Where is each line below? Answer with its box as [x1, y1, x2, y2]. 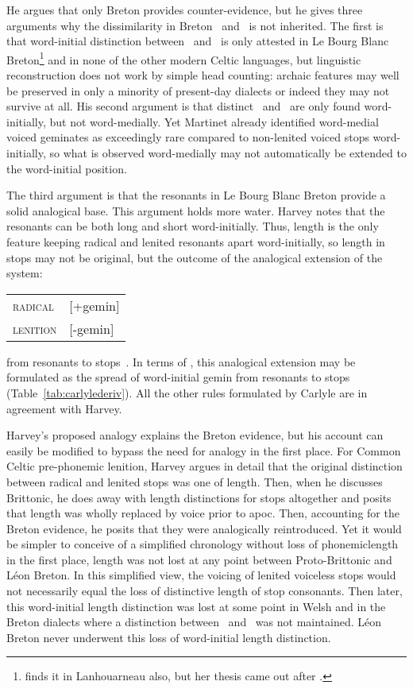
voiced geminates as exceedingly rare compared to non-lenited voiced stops [6, 129, 369, 145]
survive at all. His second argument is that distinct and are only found [6, 98, 361, 114]
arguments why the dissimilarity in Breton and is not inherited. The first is [6, 17, 384, 33]
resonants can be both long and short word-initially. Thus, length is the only [6, 218, 379, 234]
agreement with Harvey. [6, 400, 122, 416]
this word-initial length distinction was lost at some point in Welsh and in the [6, 598, 386, 614]
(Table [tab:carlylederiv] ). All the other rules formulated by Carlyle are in [6, 384, 368, 401]
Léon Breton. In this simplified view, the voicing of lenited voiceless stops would [6, 567, 396, 583]
